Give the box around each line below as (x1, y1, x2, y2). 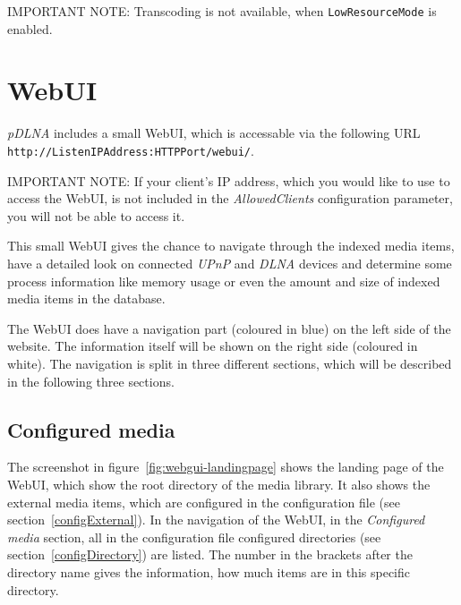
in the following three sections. (7, 371, 175, 390)
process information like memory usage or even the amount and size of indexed (7, 271, 440, 290)
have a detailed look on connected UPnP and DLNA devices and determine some (7, 254, 452, 272)
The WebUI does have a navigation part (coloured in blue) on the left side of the (7, 319, 451, 337)
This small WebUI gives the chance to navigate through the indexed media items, (7, 236, 455, 255)
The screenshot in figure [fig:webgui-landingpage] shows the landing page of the (7, 457, 444, 476)
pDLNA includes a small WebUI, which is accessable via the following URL (7, 124, 421, 142)
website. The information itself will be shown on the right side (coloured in (7, 337, 418, 355)
